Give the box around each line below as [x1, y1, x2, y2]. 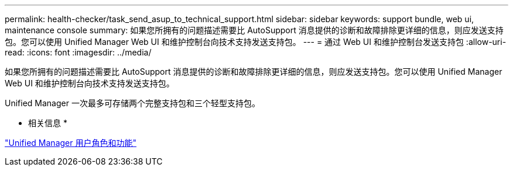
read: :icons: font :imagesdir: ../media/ [5, 47, 152, 57]
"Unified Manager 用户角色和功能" [5, 138, 136, 148]
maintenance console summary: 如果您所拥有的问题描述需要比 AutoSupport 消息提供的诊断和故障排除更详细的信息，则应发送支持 [5, 25, 504, 35]
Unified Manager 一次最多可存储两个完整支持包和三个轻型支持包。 [5, 98, 260, 108]
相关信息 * [28, 118, 67, 128]
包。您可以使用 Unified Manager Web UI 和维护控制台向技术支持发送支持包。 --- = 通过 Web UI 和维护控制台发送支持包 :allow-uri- [5, 37, 507, 47]
